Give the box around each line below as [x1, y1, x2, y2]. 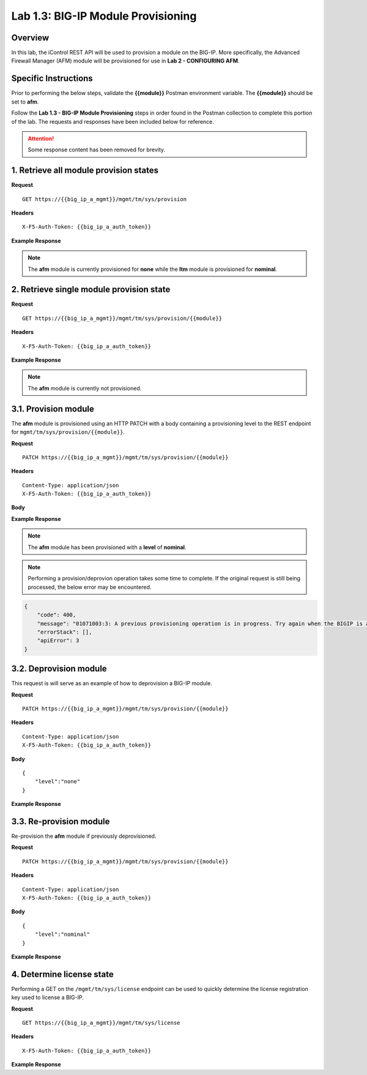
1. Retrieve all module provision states [11, 165, 159, 176]
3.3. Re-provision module [11, 816, 110, 827]
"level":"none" [34, 778, 81, 785]
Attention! [28, 135, 54, 142]
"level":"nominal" [34, 931, 91, 938]
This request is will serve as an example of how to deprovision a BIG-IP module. [11, 680, 212, 687]
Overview [11, 32, 50, 43]
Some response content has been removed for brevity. [28, 146, 165, 153]
